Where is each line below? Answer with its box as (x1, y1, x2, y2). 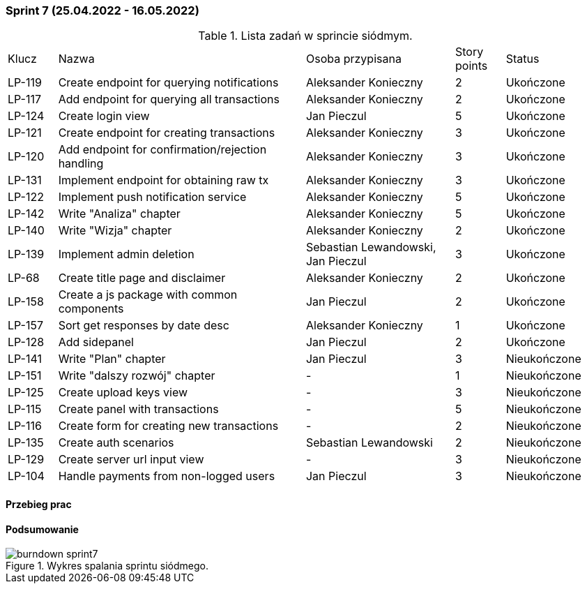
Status (505, 52, 540, 66)
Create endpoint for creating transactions (58, 126, 275, 140)
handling (58, 156, 104, 171)
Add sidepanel (58, 335, 134, 350)
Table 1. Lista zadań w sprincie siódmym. (198, 29, 413, 43)
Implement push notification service (58, 190, 247, 204)
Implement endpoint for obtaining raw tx (58, 173, 269, 188)
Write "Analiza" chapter (58, 207, 181, 221)
